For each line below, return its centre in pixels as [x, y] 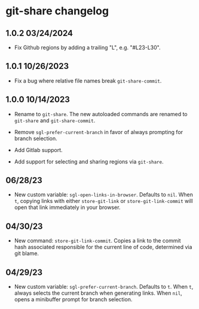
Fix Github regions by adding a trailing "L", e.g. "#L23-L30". [87, 47]
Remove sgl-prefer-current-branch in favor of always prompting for [99, 132]
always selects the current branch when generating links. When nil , [98, 293]
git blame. [27, 253]
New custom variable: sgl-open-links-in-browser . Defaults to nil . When [104, 195]
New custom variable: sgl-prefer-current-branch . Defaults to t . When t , [104, 287]
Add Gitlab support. [39, 150]
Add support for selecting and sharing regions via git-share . [89, 161]
